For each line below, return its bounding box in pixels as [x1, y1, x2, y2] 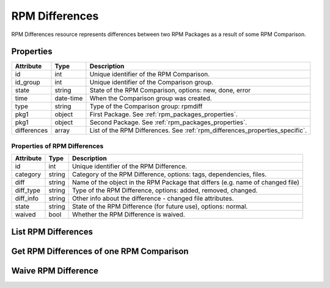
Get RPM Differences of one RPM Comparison [11, 246, 189, 256]
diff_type [15, 186, 41, 195]
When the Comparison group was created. [89, 94, 212, 103]
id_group [15, 78, 41, 87]
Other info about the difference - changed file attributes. [71, 194, 235, 203]
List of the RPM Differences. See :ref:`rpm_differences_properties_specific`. [89, 126, 307, 135]
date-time [54, 94, 83, 103]
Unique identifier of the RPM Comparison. [89, 70, 210, 79]
